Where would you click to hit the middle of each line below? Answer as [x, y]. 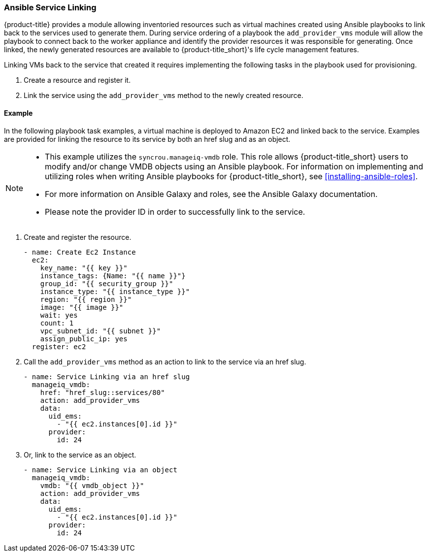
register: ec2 [59, 346]
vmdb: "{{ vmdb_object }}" [92, 485]
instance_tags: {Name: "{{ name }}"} [113, 276]
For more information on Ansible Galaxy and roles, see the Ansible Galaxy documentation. [211, 194]
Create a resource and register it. [77, 80]
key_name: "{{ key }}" [84, 268]
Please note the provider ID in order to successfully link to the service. [175, 212]
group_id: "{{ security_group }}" [107, 283]
